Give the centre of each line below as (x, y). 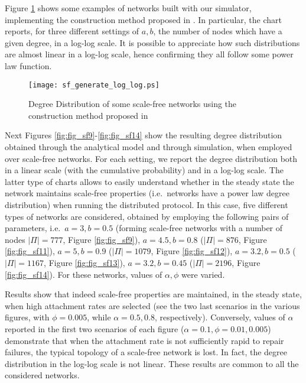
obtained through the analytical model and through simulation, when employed (149, 147)
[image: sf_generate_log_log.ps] (94, 85)
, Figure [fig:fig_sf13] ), (84, 262)
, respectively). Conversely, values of (220, 317)
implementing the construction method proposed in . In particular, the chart (144, 19)
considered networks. (42, 375)
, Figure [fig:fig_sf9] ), (102, 239)
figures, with (27, 317)
